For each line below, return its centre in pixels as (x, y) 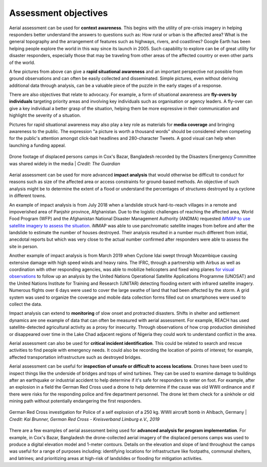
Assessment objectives (59, 13)
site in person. (24, 246)
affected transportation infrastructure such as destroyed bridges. (75, 357)
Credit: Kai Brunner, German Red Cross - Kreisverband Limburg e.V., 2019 (85, 419)
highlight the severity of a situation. (45, 115)
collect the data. (25, 304)
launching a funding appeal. (38, 145)
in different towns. (28, 196)
